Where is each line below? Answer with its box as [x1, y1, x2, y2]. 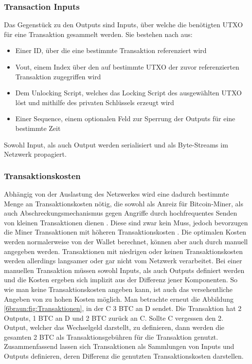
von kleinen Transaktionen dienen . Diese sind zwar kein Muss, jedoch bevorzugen [4, 217, 248, 227]
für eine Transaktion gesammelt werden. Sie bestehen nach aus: [4, 29, 193, 39]
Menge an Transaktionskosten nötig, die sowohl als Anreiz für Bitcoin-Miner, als [4, 198, 243, 208]
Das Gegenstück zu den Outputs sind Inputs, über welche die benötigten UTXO [4, 19, 243, 30]
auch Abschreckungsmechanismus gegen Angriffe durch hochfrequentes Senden [4, 208, 237, 218]
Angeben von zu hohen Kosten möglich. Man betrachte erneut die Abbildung [4, 293, 234, 304]
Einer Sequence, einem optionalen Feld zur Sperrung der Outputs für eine [15, 113, 235, 124]
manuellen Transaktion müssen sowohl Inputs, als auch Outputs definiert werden [4, 265, 245, 275]
